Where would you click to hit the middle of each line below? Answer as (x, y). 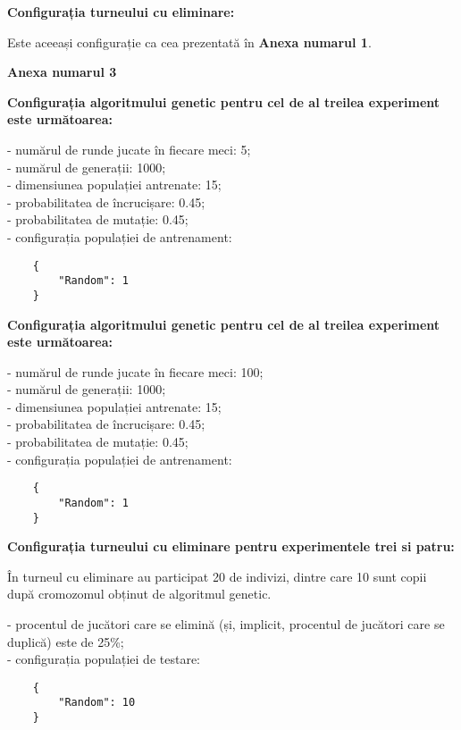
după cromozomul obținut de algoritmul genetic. (139, 594)
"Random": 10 (97, 703)
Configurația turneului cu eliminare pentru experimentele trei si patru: (231, 546)
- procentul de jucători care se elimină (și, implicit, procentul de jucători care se (226, 624)
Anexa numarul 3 (62, 72)
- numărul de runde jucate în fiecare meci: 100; (135, 371)
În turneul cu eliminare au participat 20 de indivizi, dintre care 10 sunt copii (217, 576)
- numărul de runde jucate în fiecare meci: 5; (129, 149)
